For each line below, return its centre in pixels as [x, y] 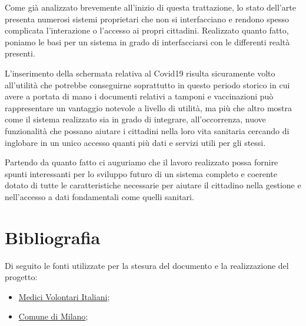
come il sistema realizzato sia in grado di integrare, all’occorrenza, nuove [135, 119]
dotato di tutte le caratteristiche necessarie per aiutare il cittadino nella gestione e [153, 185]
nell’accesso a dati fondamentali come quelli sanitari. [99, 196]
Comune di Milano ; [53, 316]
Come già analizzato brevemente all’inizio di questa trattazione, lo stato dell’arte [150, 7]
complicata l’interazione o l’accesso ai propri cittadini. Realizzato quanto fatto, [147, 30]
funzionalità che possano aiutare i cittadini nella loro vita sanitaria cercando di [147, 130]
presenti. [20, 53]
